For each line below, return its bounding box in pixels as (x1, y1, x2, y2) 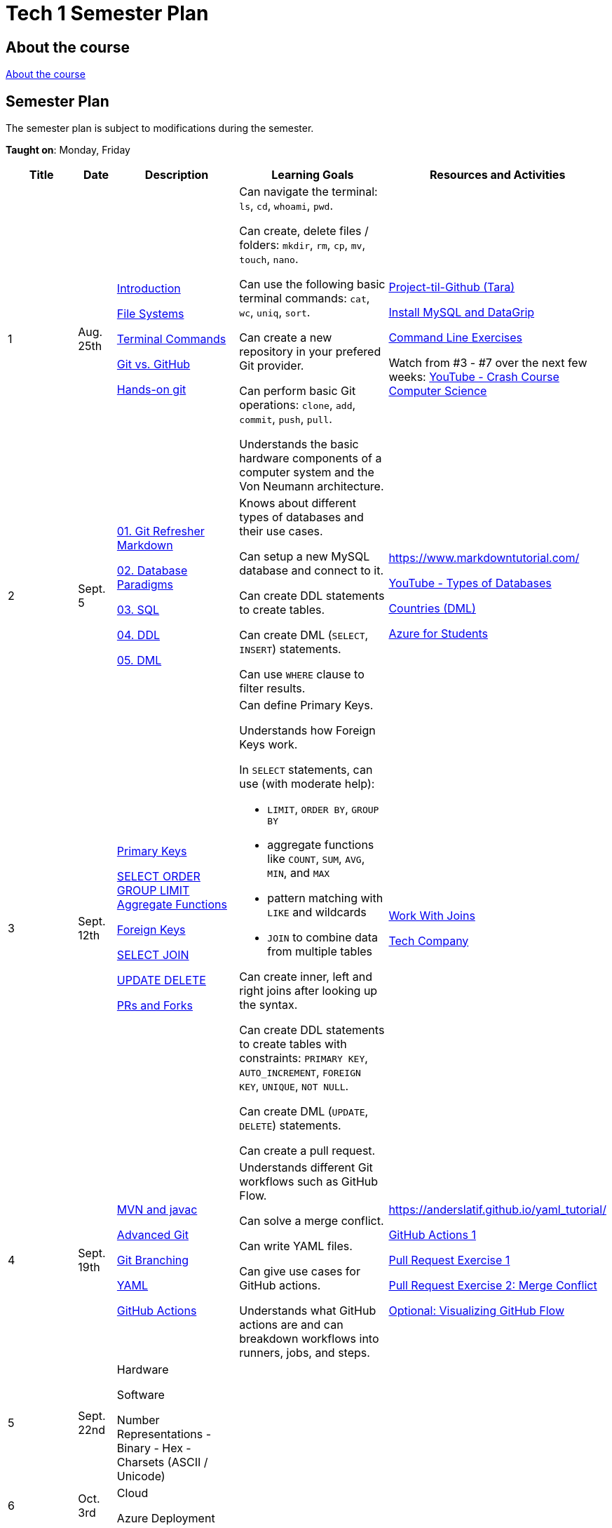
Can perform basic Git (239, 384, 356, 398)
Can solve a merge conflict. (239, 1214, 384, 1228)
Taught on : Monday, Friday (6, 144, 130, 156)
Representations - (116, 1427, 212, 1442)
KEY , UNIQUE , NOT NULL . (239, 1079, 349, 1094)
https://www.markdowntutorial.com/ (388, 551, 580, 565)
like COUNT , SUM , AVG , (267, 852, 365, 866)
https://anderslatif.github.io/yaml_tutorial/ (388, 1202, 606, 1217)
